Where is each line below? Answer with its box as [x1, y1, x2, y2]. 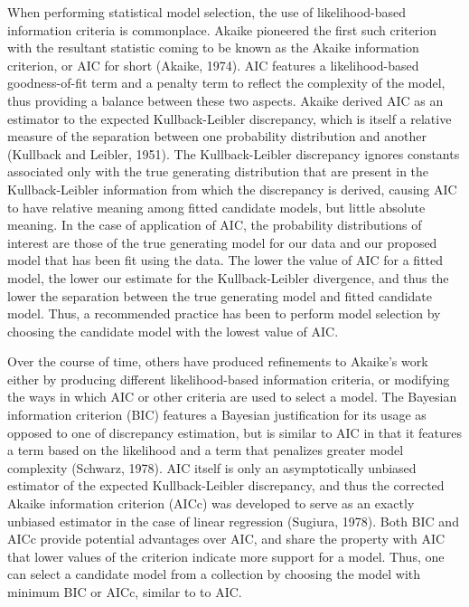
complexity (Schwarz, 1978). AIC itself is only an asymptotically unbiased [7, 458, 417, 477]
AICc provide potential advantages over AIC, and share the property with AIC [7, 529, 446, 548]
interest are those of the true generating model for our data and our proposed [7, 232, 437, 251]
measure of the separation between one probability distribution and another [7, 127, 427, 146]
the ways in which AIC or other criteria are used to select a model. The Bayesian [7, 387, 457, 406]
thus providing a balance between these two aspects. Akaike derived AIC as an [7, 90, 444, 109]
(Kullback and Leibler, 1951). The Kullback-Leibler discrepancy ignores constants [7, 144, 460, 163]
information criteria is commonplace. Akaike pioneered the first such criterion [7, 20, 436, 39]
